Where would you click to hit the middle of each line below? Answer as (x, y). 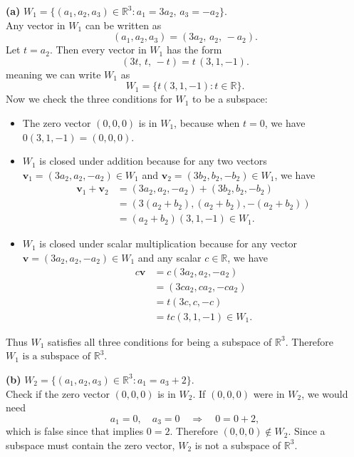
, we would (325, 393)
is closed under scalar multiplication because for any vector (168, 243)
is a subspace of (57, 357)
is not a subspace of (238, 445)
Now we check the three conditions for (89, 99)
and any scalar (170, 258)
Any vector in (36, 25)
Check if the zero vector (58, 393)
